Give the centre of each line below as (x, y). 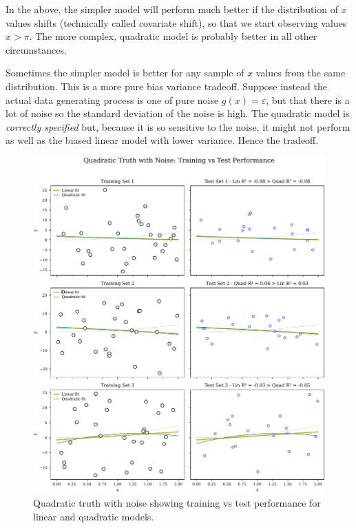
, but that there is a (308, 99)
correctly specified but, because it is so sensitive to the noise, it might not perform (178, 126)
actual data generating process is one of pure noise (112, 99)
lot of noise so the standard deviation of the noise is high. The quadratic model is (178, 113)
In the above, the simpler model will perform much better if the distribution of (172, 9)
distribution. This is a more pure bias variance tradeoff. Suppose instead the (166, 86)
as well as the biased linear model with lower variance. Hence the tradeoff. (162, 140)
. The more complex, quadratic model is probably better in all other (173, 36)
